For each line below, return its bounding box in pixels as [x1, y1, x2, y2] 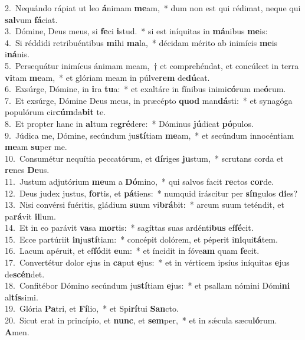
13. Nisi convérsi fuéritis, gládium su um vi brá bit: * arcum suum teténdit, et [5, 198, 284, 211]
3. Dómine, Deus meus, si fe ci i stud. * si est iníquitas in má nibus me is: [5, 25, 268, 37]
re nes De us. [5, 164, 50, 176]
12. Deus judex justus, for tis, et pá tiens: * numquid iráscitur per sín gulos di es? [5, 187, 298, 199]
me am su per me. [5, 140, 67, 153]
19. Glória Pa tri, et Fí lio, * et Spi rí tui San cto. [5, 302, 179, 315]
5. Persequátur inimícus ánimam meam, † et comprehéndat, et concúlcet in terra [5, 59, 299, 71]
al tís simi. [5, 290, 38, 303]
